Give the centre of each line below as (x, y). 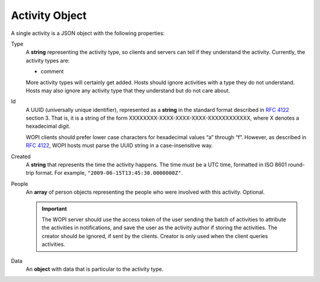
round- (297, 165)
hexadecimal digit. (48, 126)
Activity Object (49, 15)
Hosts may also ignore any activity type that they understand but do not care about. (128, 90)
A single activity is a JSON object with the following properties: (88, 33)
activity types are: (48, 60)
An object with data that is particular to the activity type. (95, 269)
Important (55, 209)
